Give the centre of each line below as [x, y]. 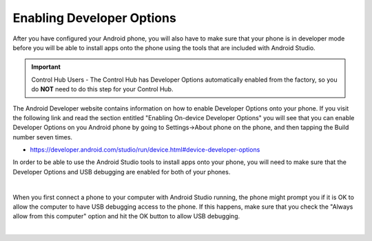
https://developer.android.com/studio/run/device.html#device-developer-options [145, 150]
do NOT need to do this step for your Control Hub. [102, 89]
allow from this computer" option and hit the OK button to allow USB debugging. [126, 216]
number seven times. [42, 137]
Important [46, 67]
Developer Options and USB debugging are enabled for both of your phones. [122, 172]
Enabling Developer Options [95, 18]
